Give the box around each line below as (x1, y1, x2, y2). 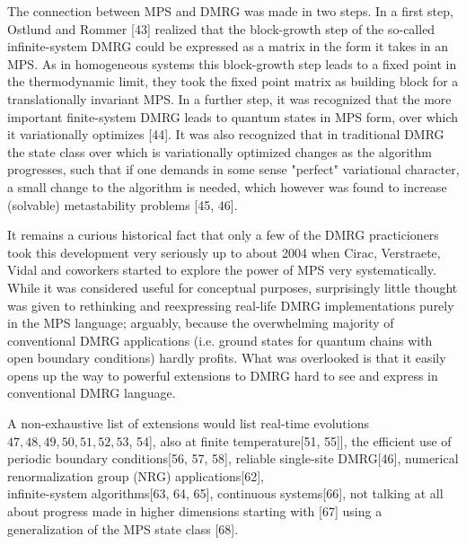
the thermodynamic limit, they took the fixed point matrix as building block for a (7, 72, 459, 91)
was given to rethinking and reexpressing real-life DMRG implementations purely (7, 295, 454, 314)
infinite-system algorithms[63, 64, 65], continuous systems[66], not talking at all (7, 484, 444, 503)
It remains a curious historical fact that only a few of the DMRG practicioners (7, 225, 439, 244)
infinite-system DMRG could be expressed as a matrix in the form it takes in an (7, 37, 449, 56)
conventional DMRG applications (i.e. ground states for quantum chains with (7, 330, 433, 349)
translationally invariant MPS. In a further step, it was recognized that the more (7, 89, 452, 108)
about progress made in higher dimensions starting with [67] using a (7, 502, 382, 521)
